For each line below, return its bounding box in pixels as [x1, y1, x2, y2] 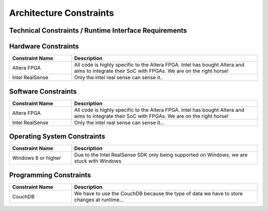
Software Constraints [9, 87, 77, 96]
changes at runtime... [74, 196, 124, 203]
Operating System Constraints [9, 132, 105, 141]
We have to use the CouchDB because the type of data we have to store [74, 190, 243, 197]
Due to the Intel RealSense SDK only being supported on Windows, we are [74, 152, 248, 158]
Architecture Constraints [9, 7, 114, 18]
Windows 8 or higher [12, 155, 62, 161]
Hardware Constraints [9, 42, 79, 51]
